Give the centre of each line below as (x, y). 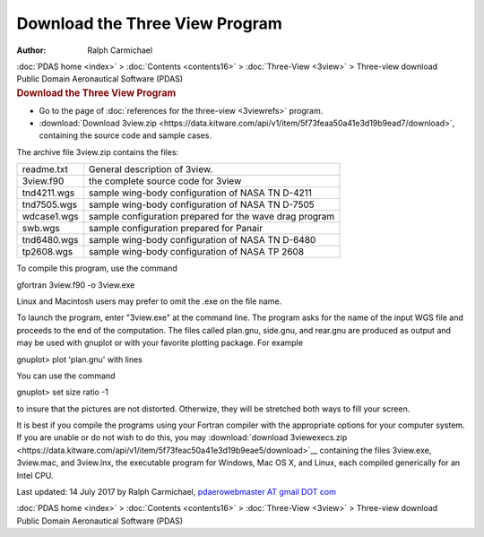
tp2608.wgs (48, 252)
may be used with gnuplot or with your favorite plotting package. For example (160, 343)
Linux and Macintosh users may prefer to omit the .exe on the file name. (149, 301)
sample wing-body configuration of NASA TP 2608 (196, 252)
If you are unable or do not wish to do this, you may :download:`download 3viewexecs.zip (182, 437)
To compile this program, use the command (97, 268)
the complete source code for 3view (165, 181)
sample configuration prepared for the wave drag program (212, 217)
